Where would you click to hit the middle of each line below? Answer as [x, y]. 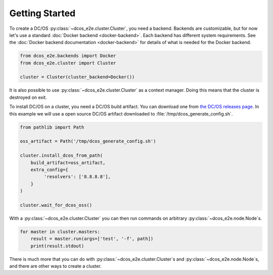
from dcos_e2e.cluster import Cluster [68, 63]
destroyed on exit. [28, 97]
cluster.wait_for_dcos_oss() [56, 205]
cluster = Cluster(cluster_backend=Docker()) [77, 77]
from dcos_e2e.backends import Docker [68, 56]
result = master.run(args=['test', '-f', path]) [92, 239]
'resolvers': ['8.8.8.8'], [77, 177]
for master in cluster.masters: [60, 231]
